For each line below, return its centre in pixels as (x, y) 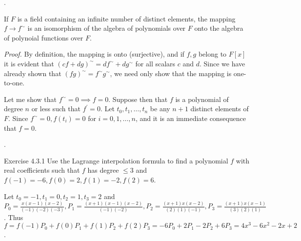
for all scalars (155, 63)
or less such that (56, 109)
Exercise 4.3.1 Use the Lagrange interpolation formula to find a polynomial (116, 160)
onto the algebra (219, 28)
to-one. (14, 83)
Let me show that (30, 99)
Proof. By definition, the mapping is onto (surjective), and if (94, 54)
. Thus (14, 217)
